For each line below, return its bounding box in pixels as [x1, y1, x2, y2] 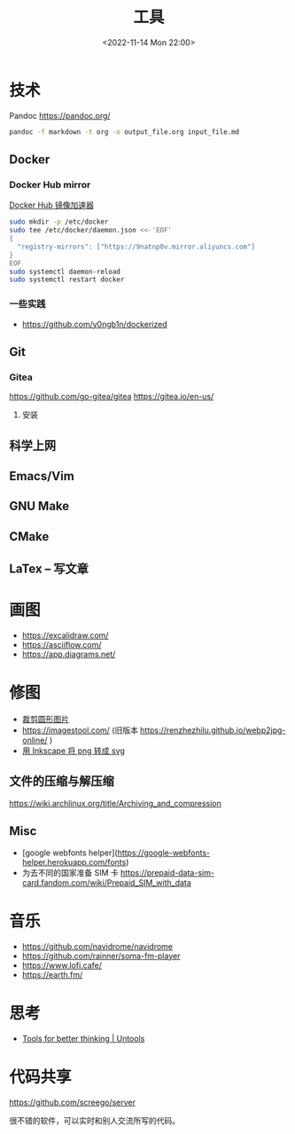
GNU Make [9, 499, 70, 514]
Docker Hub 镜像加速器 [9, 200, 95, 210]
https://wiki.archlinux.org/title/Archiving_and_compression [9, 798, 221, 808]
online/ [21, 735, 48, 745]
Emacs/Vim [9, 469, 75, 484]
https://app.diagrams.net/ [21, 649, 116, 660]
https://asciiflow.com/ [21, 640, 102, 650]
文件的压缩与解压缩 [9, 774, 114, 789]
